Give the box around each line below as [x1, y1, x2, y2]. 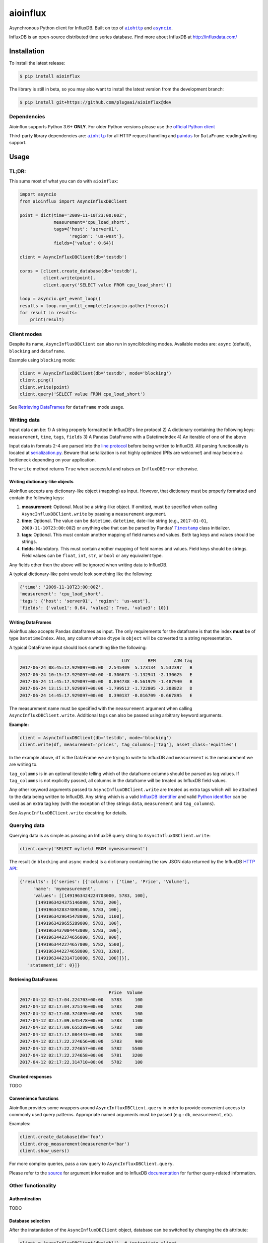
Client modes [9, 331, 42, 338]
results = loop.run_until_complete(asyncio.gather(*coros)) [19, 303, 169, 308]
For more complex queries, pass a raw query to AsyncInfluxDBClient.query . [9, 1161, 174, 1167]
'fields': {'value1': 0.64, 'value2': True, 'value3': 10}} [19, 605, 169, 611]
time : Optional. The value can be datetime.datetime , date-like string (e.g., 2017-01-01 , [21, 518, 208, 524]
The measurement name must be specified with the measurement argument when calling [9, 705, 193, 711]
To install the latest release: [9, 60, 66, 66]
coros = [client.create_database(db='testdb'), [19, 268, 137, 273]
